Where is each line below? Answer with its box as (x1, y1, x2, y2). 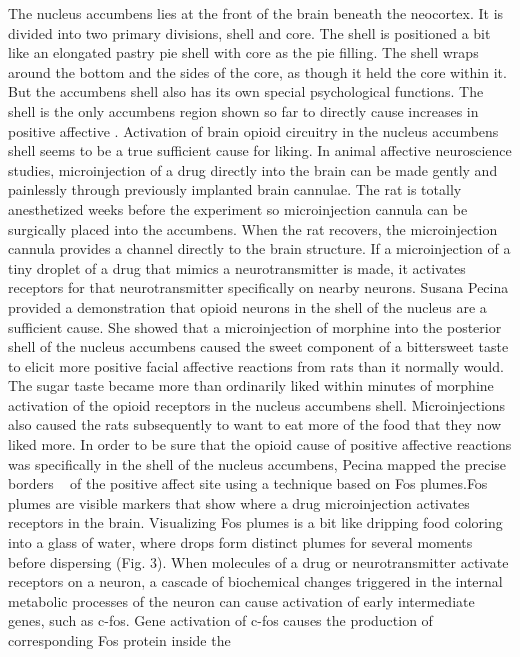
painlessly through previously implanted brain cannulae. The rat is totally (8, 179, 462, 200)
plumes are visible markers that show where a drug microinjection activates (8, 492, 470, 513)
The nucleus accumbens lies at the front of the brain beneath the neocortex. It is (8, 3, 504, 23)
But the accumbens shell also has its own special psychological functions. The (8, 81, 484, 102)
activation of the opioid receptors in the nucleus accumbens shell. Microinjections (8, 394, 506, 415)
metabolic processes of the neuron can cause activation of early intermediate (8, 590, 475, 611)
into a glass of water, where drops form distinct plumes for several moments (8, 532, 473, 553)
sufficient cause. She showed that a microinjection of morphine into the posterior (8, 316, 502, 337)
